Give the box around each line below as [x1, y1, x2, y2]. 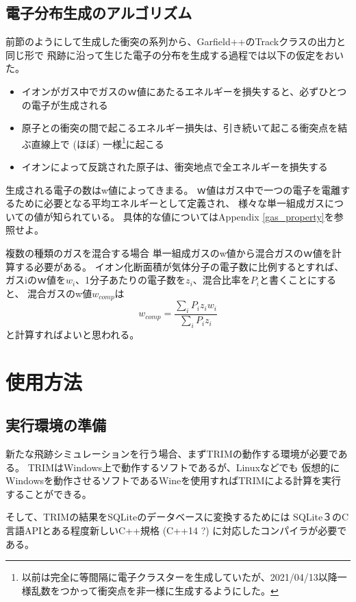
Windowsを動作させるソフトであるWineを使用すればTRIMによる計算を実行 [5, 473, 342, 488]
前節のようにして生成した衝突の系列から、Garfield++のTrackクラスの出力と [5, 34, 346, 49]
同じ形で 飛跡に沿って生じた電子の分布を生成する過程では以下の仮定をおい [5, 47, 344, 62]
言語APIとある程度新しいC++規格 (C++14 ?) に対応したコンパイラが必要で [5, 523, 347, 537]
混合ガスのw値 [27, 286, 92, 300]
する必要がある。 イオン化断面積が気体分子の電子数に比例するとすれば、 [14, 259, 344, 273]
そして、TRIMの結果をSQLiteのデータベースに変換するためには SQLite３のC [5, 510, 349, 524]
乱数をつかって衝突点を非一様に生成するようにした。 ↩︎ [31, 583, 279, 597]
